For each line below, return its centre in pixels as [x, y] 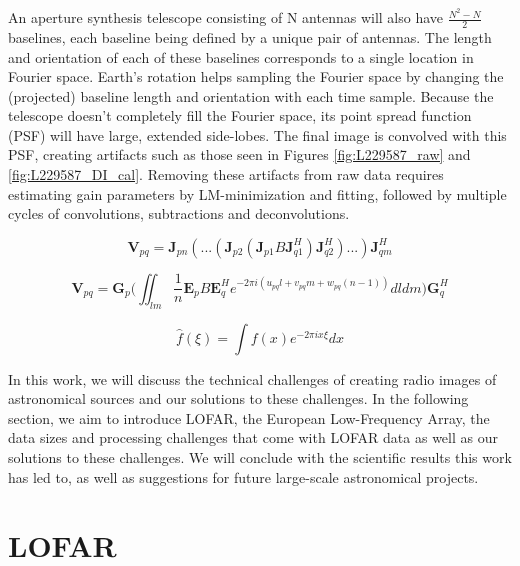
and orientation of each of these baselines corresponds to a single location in [241, 56]
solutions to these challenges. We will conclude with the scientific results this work [260, 457]
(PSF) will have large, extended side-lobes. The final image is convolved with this [257, 134]
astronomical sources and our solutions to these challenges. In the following [238, 398]
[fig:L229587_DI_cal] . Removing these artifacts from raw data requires [226, 174]
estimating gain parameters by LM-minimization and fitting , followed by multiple [257, 193]
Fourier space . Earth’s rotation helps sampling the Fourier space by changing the [256, 76]
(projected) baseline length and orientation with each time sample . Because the [251, 95]
